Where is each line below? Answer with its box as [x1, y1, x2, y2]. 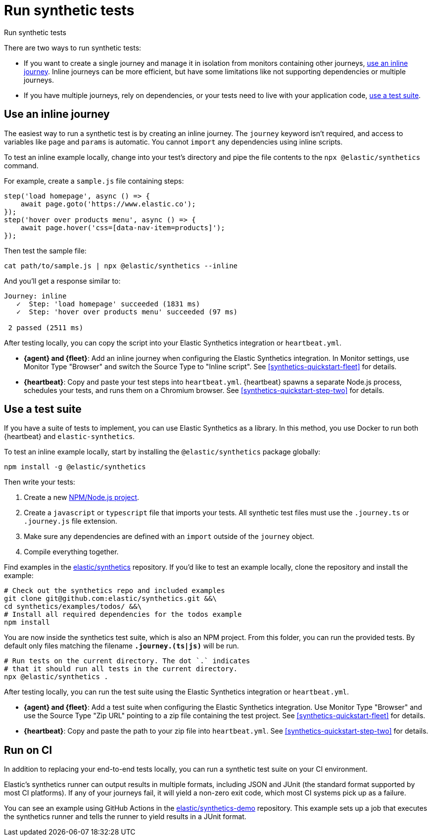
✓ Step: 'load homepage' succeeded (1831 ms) [16, 299, 200, 308]
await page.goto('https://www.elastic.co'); [20, 199, 196, 208]
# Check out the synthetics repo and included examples [4, 587, 225, 595]
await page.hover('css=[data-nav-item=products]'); [20, 223, 225, 232]
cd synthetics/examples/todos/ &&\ [4, 602, 142, 611]
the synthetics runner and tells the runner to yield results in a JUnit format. [4, 812, 246, 821]
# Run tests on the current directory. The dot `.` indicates [4, 657, 250, 665]
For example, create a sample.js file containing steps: [4, 176, 184, 185]
